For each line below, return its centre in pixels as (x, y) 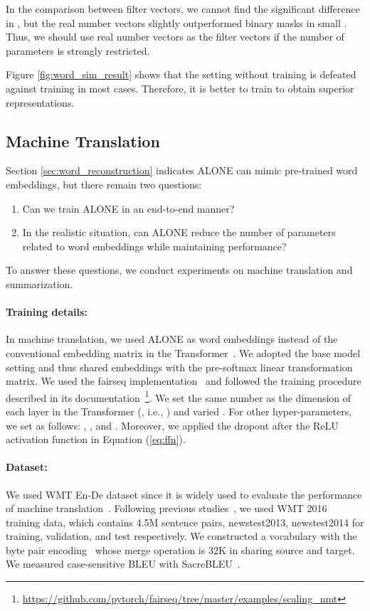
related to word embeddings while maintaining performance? (154, 246)
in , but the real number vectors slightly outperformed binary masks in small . (176, 22)
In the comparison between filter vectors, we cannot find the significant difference (183, 9)
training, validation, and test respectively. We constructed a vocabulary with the (181, 536)
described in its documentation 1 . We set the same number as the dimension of (179, 396)
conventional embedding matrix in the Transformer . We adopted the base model (183, 352)
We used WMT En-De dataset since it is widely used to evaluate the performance (184, 494)
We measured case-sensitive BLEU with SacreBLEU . (123, 564)
